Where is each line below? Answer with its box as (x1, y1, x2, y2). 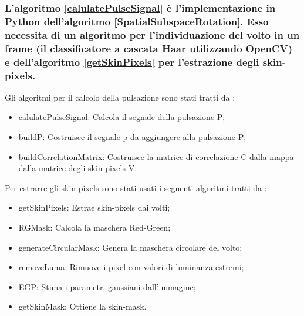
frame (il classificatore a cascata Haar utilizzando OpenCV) (5, 41, 293, 55)
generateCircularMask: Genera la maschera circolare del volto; (18, 241, 242, 253)
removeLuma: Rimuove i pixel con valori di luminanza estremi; (18, 261, 244, 273)
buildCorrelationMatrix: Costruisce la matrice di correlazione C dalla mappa (18, 150, 294, 162)
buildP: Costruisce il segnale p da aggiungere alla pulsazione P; (18, 131, 246, 143)
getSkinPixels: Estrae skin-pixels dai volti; (18, 201, 170, 214)
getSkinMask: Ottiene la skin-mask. (18, 300, 147, 312)
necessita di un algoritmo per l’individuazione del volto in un (5, 27, 300, 42)
